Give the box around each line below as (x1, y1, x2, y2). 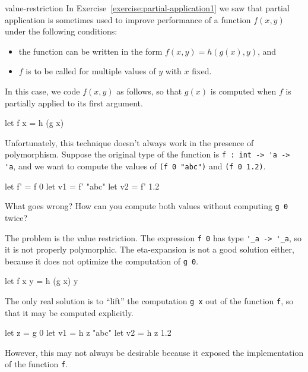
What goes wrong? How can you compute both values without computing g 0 (5, 200, 288, 212)
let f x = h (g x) (5, 116, 64, 129)
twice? (5, 211, 28, 223)
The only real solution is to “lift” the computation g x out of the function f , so (5, 295, 294, 307)
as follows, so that (116, 84, 182, 97)
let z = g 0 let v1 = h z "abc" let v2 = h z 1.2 (5, 326, 172, 339)
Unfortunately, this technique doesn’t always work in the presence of (5, 136, 254, 149)
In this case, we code (5, 84, 80, 97)
